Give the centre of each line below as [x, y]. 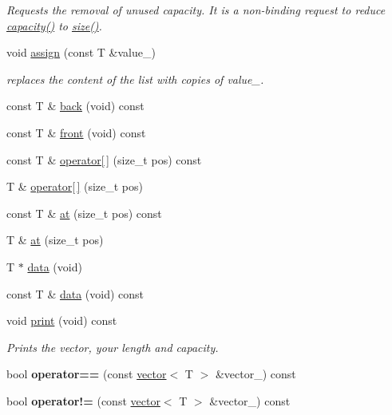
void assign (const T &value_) [81, 52]
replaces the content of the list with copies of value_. [135, 79]
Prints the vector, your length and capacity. [113, 347]
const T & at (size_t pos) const [84, 213]
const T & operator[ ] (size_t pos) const [104, 159]
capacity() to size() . [54, 25]
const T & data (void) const [75, 293]
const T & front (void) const [76, 132]
